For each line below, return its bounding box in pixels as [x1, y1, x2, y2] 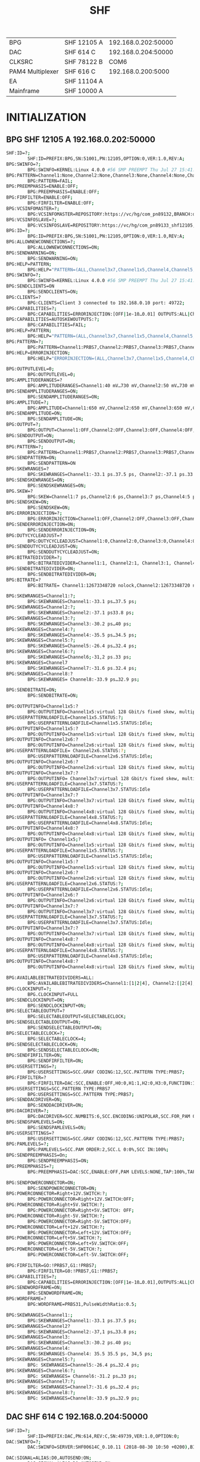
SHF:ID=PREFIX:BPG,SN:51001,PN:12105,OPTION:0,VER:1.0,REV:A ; [27, 156, 185, 162]
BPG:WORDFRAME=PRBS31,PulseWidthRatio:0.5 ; [27, 1302, 137, 1308]
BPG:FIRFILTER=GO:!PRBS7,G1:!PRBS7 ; [6, 1262, 97, 1268]
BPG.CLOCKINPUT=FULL [27, 991, 79, 997]
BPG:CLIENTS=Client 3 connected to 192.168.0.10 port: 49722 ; [27, 299, 185, 306]
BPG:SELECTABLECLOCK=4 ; [27, 1036, 86, 1041]
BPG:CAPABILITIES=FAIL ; [27, 322, 86, 328]
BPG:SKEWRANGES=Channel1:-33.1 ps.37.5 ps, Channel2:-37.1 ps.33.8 [27, 472, 198, 478]
